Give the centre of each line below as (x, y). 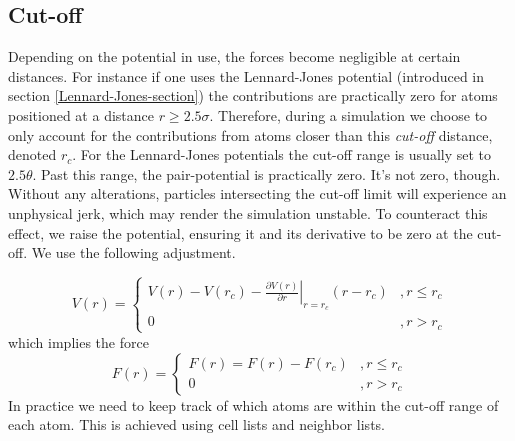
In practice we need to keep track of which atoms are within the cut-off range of (253, 404)
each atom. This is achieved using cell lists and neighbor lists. (196, 424)
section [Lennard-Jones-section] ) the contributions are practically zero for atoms (253, 95)
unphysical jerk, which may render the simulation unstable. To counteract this (248, 212)
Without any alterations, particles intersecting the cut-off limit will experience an (257, 193)
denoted (32, 154)
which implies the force (78, 341)
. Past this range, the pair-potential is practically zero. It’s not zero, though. (266, 173)
